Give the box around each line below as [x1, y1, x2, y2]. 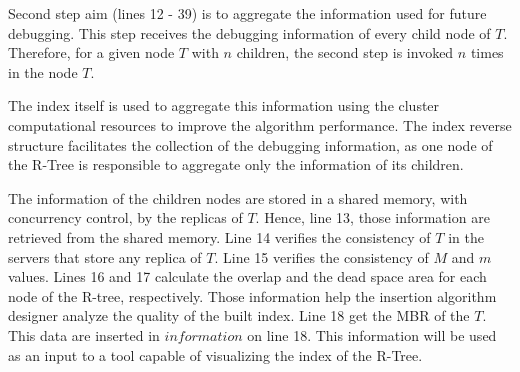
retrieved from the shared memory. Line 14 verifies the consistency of [8, 226, 431, 247]
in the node [8, 61, 78, 82]
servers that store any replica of [8, 246, 202, 267]
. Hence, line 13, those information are [255, 207, 490, 228]
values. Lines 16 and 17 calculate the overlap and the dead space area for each [8, 266, 487, 287]
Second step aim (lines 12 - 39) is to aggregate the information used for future [8, 3, 487, 23]
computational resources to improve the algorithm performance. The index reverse [8, 114, 512, 135]
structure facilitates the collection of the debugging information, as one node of [8, 134, 493, 155]
